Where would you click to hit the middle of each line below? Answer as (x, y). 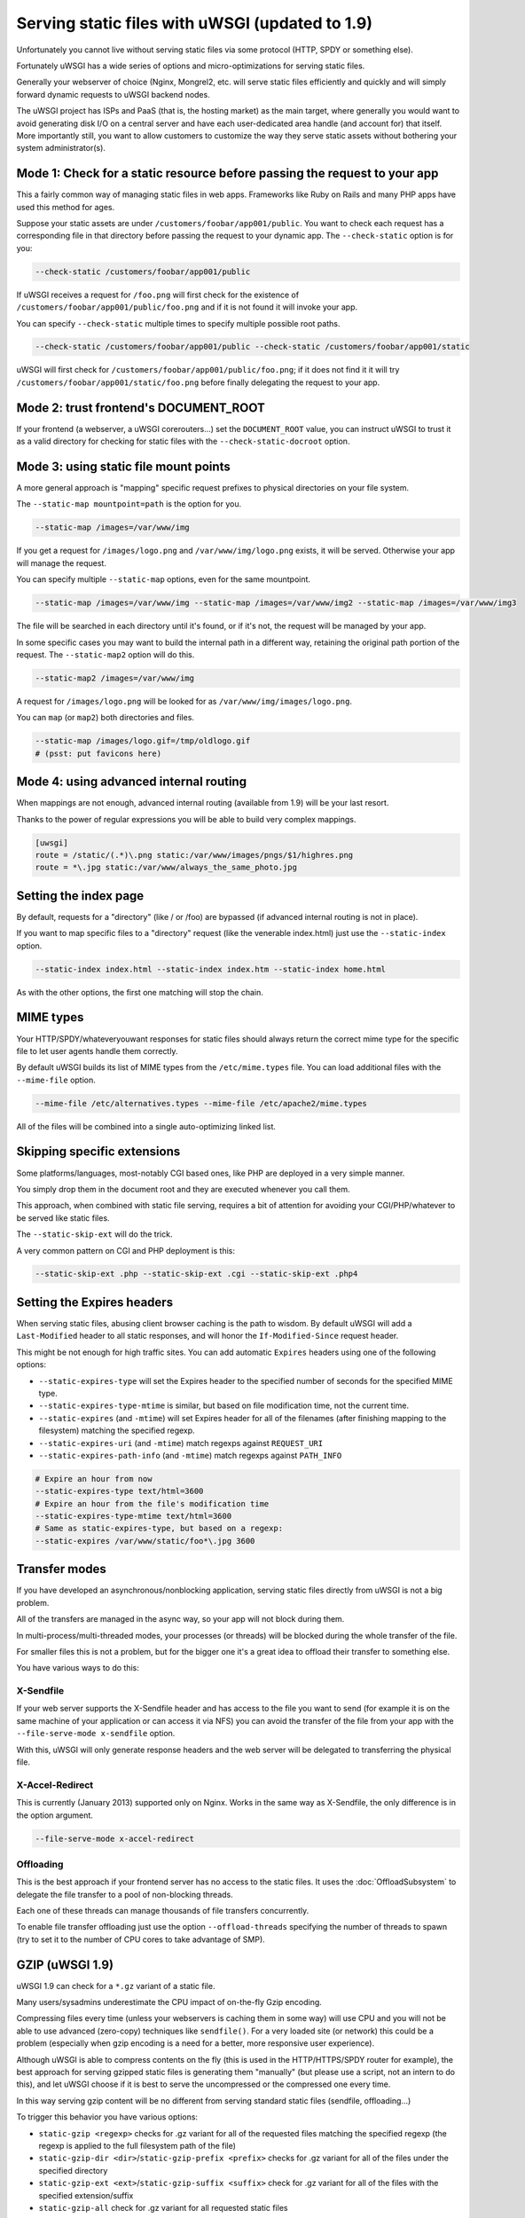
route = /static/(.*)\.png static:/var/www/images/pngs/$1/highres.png (194, 855)
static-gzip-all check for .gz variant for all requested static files (163, 2207)
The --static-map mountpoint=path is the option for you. (129, 504)
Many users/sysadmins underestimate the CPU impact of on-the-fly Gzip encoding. (169, 2002)
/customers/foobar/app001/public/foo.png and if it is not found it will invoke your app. (187, 307)
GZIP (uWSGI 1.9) (65, 1965)
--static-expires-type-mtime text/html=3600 (133, 1516)
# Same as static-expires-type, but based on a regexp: (159, 1529)
